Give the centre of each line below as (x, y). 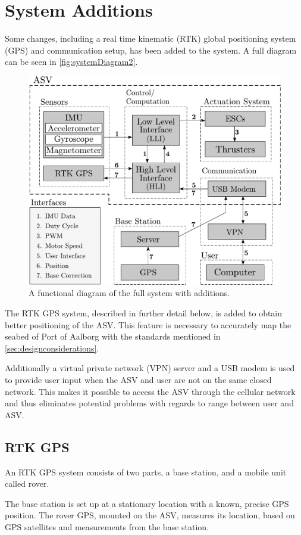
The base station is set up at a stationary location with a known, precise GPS (147, 503)
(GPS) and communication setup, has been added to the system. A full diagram (151, 50)
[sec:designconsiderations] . (52, 348)
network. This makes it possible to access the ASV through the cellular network (150, 391)
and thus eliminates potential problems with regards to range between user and (149, 403)
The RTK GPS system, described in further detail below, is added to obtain (144, 312)
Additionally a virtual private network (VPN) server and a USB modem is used (150, 368)
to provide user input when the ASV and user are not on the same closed (138, 379)
